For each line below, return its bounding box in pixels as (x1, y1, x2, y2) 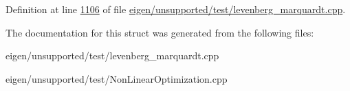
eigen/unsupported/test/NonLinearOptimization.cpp (6, 71, 228, 85)
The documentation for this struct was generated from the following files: (6, 25, 314, 39)
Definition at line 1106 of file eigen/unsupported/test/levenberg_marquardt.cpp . (6, 2, 346, 16)
